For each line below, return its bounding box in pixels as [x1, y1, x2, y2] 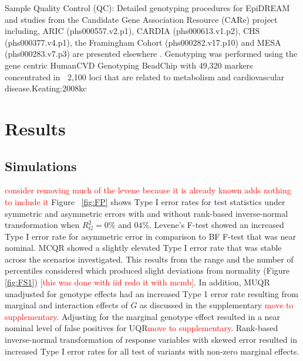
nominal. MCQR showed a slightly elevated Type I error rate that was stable [5, 241, 282, 254]
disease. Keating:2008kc [5, 82, 87, 94]
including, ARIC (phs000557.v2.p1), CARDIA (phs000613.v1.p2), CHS [5, 25, 260, 37]
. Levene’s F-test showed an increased [149, 219, 284, 231]
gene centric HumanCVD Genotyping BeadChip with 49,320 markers [5, 59, 253, 71]
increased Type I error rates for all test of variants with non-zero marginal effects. [5, 345, 299, 357]
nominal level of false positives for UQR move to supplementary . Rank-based [5, 322, 278, 334]
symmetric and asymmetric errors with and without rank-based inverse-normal [5, 207, 288, 219]
